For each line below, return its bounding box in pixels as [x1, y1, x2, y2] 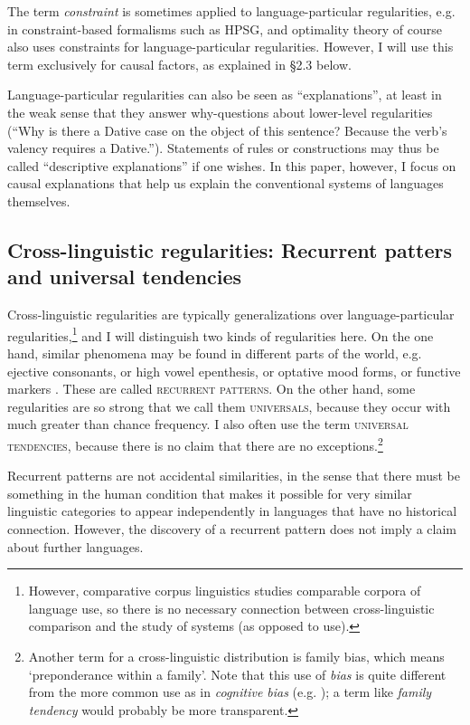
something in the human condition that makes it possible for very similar [7, 483, 412, 502]
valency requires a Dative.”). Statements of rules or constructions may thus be [7, 138, 439, 157]
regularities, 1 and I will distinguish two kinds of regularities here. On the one [7, 323, 434, 345]
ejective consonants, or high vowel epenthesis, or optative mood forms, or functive [7, 361, 461, 380]
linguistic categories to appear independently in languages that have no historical [7, 501, 457, 520]
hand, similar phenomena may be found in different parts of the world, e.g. [7, 343, 422, 362]
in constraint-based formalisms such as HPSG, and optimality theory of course [7, 19, 442, 38]
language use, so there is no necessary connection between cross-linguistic [28, 598, 435, 617]
